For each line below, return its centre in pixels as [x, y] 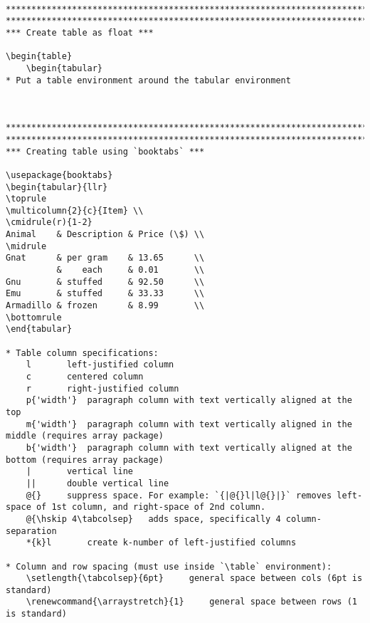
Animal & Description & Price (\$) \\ [105, 235]
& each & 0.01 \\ [131, 270]
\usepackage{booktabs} [59, 175]
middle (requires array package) [85, 436]
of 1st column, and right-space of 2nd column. [151, 507]
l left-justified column [100, 365]
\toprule [26, 199]
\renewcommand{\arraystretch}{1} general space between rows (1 [191, 602]
